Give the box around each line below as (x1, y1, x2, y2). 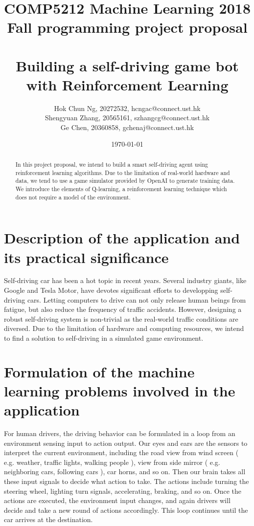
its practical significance (4, 247, 169, 267)
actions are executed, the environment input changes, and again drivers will (4, 495, 231, 505)
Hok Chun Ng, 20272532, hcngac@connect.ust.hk (54, 103, 201, 113)
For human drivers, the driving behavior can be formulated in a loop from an (4, 428, 235, 438)
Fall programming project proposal (7, 17, 248, 37)
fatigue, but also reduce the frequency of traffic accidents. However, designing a (4, 304, 242, 314)
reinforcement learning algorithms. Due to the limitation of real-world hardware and (15, 168, 230, 176)
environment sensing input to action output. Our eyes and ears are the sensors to (4, 438, 248, 448)
